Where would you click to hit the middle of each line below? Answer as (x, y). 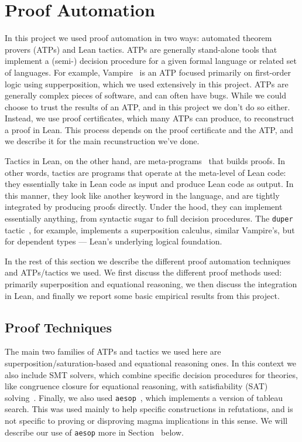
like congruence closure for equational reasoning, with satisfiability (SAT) (136, 386)
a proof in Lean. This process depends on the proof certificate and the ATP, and (149, 129)
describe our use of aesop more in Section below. (94, 432)
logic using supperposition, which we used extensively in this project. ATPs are (147, 84)
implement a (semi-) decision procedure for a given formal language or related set (151, 61)
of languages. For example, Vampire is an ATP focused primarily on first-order (148, 72)
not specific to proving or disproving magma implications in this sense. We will (146, 421)
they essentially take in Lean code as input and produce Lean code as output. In (149, 184)
